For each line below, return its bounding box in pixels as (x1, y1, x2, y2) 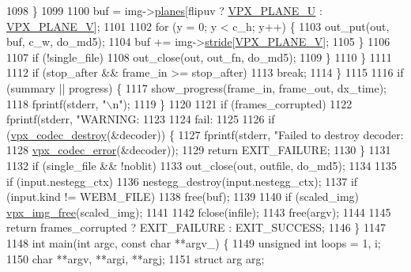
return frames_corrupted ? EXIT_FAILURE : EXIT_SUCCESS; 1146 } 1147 (6, 219, 386, 236)
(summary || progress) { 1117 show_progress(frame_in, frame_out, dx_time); (6, 79, 387, 96)
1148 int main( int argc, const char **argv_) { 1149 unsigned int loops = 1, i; (6, 234, 381, 251)
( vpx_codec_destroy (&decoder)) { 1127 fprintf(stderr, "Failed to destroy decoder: (6, 126, 404, 142)
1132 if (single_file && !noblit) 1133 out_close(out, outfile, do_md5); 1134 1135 (6, 157, 398, 173)
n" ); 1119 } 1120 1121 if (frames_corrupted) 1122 (112, 95, 353, 111)
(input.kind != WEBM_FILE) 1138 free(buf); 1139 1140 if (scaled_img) (6, 188, 360, 205)
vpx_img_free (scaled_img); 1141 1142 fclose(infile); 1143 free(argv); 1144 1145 (6, 203, 391, 220)
